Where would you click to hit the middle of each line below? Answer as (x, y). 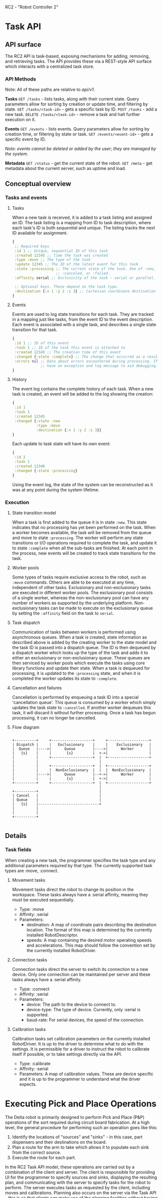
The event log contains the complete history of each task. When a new (83, 389)
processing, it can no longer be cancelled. (54, 718)
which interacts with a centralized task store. (50, 66)
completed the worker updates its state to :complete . (65, 678)
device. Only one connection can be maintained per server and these (81, 974)
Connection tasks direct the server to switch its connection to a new (80, 969)
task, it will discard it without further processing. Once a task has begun (84, 713)
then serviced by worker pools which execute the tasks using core (78, 663)
